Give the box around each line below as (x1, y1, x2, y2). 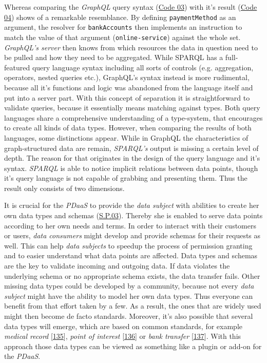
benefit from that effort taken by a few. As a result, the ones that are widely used (4, 300, 261, 311)
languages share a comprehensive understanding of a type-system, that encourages (4, 112, 263, 123)
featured (4, 62, 30, 72)
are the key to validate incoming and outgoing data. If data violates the (4, 260, 230, 271)
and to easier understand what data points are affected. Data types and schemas (4, 250, 258, 261)
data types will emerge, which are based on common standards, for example (4, 320, 242, 331)
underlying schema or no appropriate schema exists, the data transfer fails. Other (4, 270, 260, 281)
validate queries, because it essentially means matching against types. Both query (4, 102, 260, 113)
